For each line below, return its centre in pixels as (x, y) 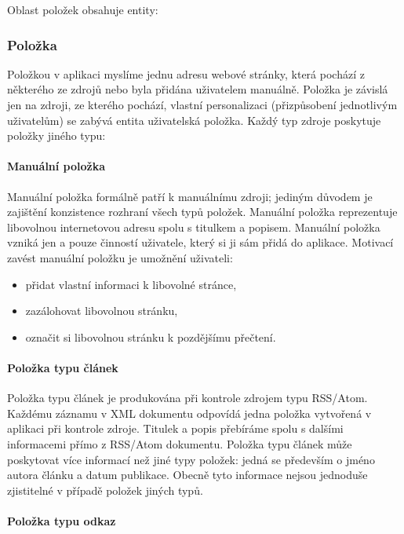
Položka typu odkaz (62, 520)
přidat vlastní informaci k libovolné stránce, (131, 284)
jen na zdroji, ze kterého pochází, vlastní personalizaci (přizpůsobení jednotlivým (202, 104)
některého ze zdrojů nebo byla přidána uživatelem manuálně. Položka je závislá (198, 89)
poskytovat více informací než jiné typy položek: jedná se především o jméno (191, 459)
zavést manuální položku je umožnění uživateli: (120, 257)
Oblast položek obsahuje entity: (83, 9)
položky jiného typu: (56, 135)
